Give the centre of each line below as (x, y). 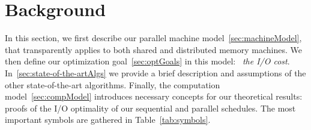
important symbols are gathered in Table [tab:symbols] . (108, 120)
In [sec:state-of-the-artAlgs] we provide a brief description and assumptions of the (155, 72)
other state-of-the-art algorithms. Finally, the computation (113, 84)
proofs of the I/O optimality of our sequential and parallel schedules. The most (150, 108)
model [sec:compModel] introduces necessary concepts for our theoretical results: (154, 96)
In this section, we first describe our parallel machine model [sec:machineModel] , (153, 38)
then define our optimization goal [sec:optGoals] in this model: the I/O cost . (147, 61)
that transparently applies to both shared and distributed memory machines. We (153, 49)
